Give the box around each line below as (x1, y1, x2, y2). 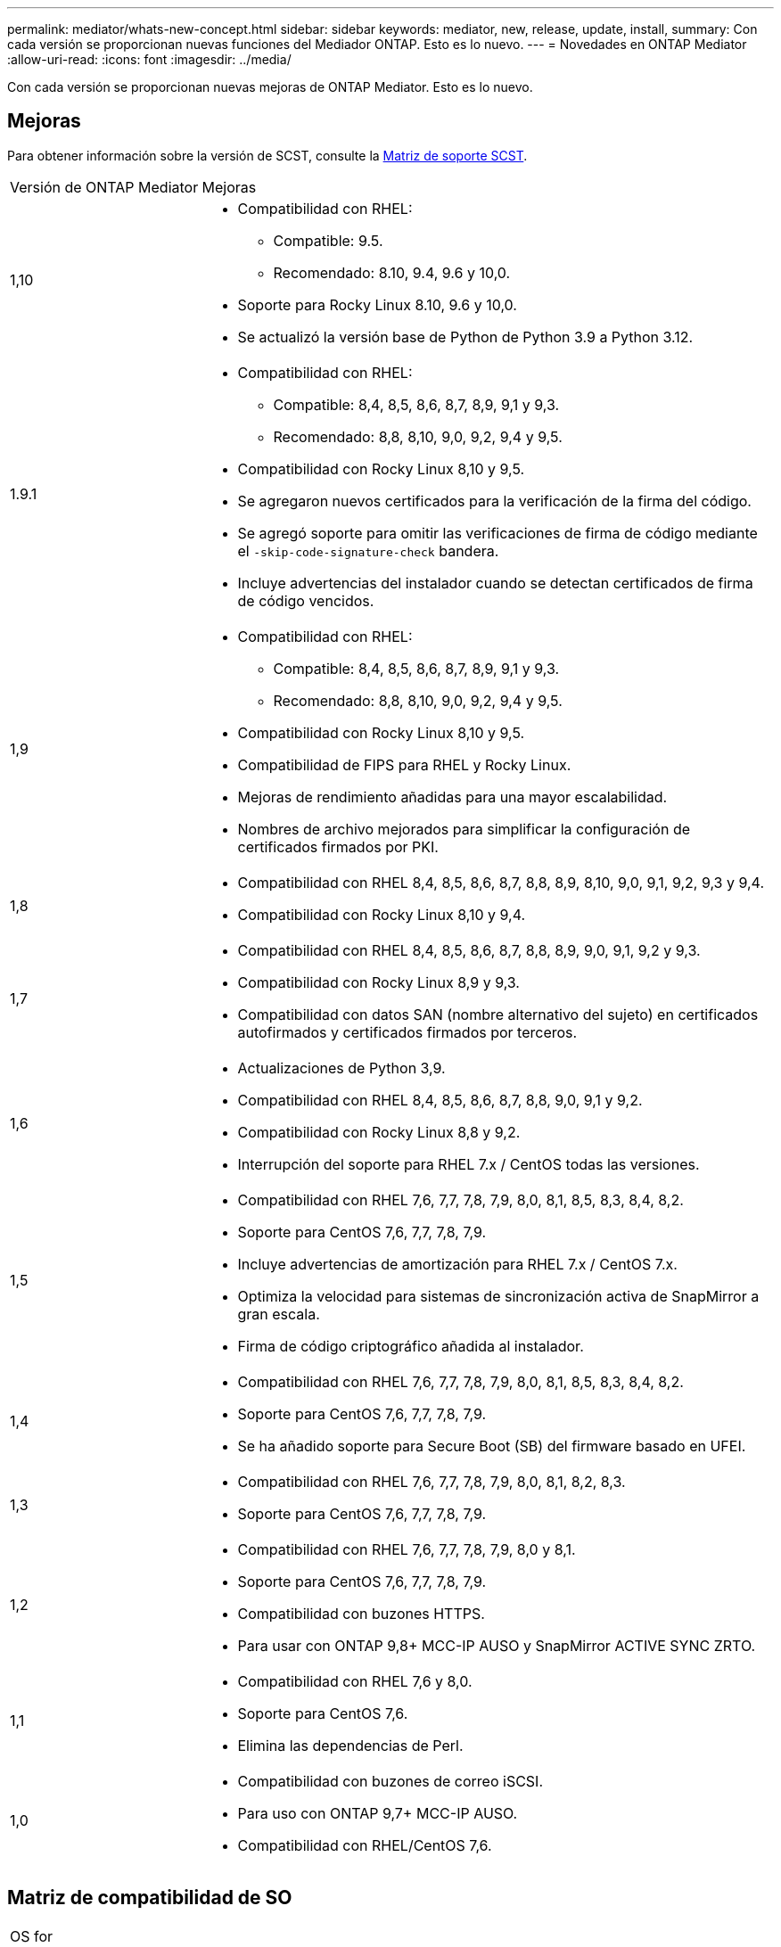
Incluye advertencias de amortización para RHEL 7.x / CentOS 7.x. (237, 1254, 678, 1273)
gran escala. (237, 1304, 320, 1323)
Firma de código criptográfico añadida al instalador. (237, 1336, 584, 1355)
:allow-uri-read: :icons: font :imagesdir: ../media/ (7, 52, 292, 67)
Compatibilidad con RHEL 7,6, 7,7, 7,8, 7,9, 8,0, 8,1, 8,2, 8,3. (237, 1472, 626, 1491)
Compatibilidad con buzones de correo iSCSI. (237, 1771, 544, 1790)
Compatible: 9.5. (273, 231, 383, 250)
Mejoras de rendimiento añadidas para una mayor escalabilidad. (237, 787, 668, 806)
